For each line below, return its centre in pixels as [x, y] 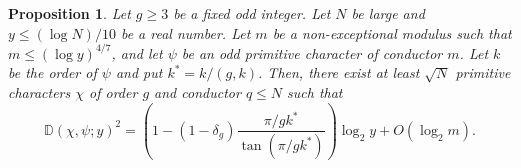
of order [113, 91]
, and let [137, 52]
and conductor [197, 91]
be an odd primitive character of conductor [312, 52]
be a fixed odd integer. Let [252, 13]
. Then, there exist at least [339, 72]
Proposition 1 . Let [69, 13]
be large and [388, 13]
